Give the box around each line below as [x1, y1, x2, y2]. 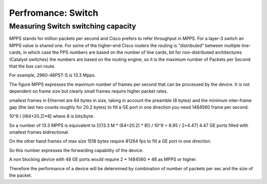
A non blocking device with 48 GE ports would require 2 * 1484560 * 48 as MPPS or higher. [9, 156, 197, 162]
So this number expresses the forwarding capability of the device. [9, 147, 144, 153]
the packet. [9, 173, 32, 179]
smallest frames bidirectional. [9, 129, 69, 135]
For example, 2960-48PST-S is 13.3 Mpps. [9, 72, 96, 78]
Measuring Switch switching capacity [9, 22, 136, 31]
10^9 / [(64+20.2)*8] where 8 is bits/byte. [9, 113, 95, 119]
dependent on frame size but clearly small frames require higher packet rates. [9, 88, 168, 94]
